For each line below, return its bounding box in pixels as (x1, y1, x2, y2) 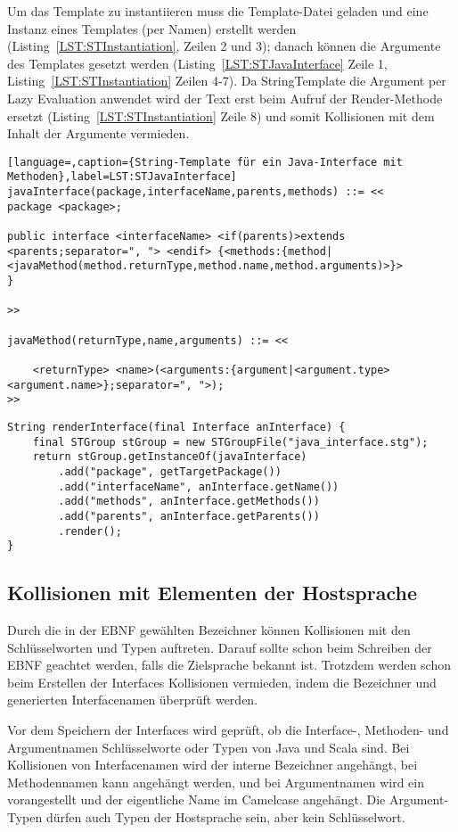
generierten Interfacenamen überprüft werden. (7, 690, 258, 709)
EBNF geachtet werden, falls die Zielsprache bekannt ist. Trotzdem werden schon (7, 655, 452, 674)
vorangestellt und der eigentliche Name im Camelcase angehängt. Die (7, 790, 386, 809)
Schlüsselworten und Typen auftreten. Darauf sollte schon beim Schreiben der (7, 638, 432, 656)
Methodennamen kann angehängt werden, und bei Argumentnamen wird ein (7, 772, 425, 791)
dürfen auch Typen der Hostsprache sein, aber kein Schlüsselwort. (45, 807, 405, 826)
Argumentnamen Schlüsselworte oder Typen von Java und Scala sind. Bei (7, 737, 410, 756)
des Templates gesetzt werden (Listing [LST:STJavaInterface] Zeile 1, (7, 54, 388, 72)
